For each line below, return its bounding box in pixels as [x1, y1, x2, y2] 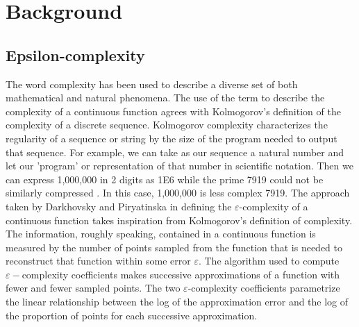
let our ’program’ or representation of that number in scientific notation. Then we [6, 158, 353, 173]
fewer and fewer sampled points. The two [6, 280, 181, 295]
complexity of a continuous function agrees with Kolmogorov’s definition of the [6, 103, 341, 118]
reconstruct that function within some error [6, 253, 191, 268]
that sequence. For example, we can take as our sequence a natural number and [6, 144, 344, 159]
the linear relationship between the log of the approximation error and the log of [6, 294, 349, 309]
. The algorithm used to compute [198, 253, 340, 268]
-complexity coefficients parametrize [187, 280, 340, 295]
